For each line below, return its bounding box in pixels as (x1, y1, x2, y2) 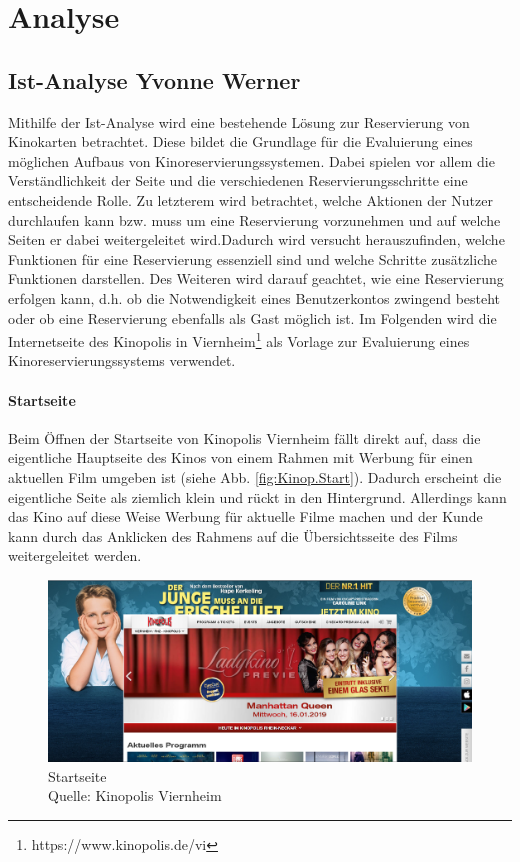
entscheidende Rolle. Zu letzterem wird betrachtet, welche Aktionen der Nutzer (8, 189, 493, 210)
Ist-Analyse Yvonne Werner (8, 64, 301, 95)
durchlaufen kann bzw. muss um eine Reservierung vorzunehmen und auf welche (8, 209, 501, 230)
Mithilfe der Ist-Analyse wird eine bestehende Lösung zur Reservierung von (8, 111, 470, 132)
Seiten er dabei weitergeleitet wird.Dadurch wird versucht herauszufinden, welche (8, 229, 505, 250)
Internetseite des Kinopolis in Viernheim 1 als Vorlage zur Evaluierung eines (8, 328, 470, 351)
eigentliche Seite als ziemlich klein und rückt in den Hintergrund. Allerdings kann (8, 486, 507, 507)
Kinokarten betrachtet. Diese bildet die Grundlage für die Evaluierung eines (8, 131, 473, 152)
